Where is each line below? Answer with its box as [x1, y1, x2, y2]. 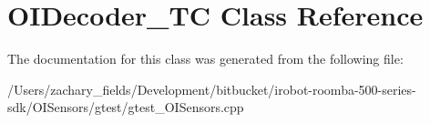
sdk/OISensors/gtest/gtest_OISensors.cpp [7, 97, 244, 117]
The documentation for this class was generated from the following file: [7, 49, 404, 68]
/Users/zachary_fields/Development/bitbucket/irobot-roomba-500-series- [7, 79, 416, 98]
